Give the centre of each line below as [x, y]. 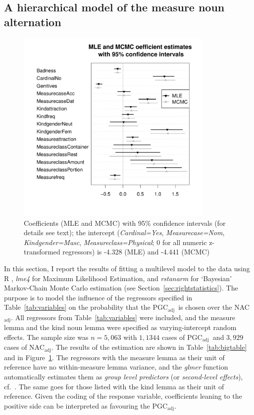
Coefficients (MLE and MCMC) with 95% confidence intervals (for [125, 223]
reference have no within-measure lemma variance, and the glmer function [116, 367]
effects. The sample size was [46, 337]
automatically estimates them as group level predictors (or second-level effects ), [124, 376]
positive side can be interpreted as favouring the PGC [86, 405]
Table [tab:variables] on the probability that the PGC [86, 307]
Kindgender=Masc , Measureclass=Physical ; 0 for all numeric [115, 242]
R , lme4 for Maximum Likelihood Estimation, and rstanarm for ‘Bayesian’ [118, 278]
